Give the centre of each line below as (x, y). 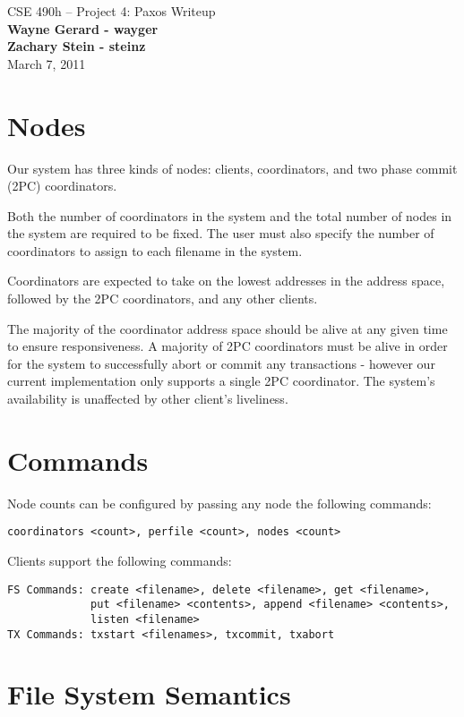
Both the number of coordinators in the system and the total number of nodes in (230, 215)
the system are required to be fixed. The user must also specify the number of (221, 233)
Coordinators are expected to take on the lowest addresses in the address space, (226, 281)
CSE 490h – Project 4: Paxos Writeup (112, 11)
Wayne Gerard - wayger (83, 28)
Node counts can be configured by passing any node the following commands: (219, 503)
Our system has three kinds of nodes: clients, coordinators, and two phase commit (232, 168)
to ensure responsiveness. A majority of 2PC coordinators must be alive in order (228, 346)
